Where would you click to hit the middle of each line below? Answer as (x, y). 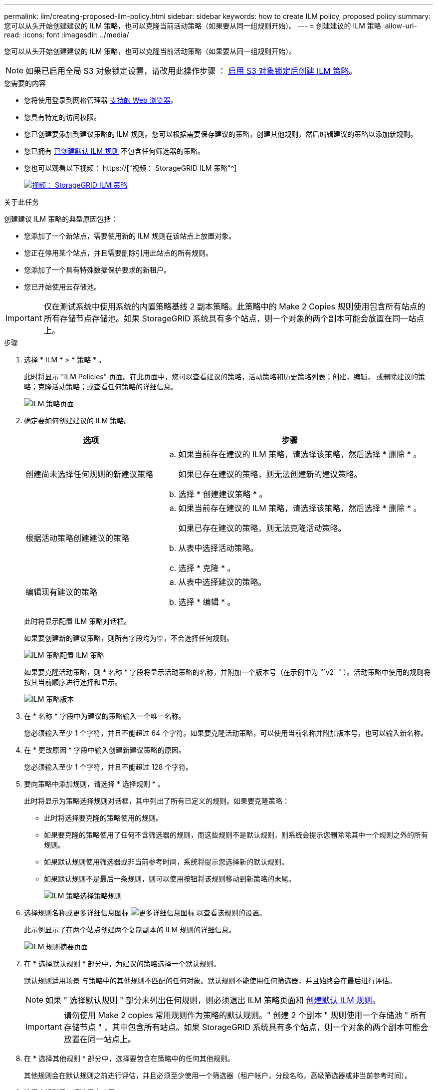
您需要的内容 (25, 83)
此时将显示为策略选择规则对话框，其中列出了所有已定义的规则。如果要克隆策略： (157, 801)
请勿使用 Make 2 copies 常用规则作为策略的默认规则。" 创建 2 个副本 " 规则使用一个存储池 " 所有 (245, 1015)
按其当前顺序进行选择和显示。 (73, 682)
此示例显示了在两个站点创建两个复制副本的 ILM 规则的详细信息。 (130, 930)
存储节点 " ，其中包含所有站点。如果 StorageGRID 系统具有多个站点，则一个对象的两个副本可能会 (246, 1027)
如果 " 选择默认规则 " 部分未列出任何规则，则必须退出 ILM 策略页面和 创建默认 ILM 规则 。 (213, 1000)
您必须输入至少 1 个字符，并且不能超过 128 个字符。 (109, 767)
